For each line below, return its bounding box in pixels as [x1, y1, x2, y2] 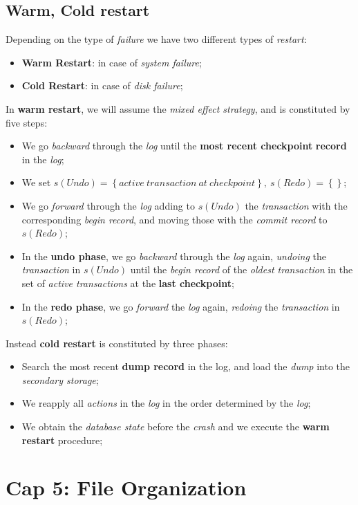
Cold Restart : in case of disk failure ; [21, 78, 183, 93]
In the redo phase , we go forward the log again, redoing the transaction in [21, 299, 340, 313]
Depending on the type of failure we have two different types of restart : [6, 32, 307, 46]
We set [21, 175, 51, 190]
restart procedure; [21, 432, 103, 447]
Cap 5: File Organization [6, 473, 247, 502]
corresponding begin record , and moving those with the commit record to [21, 212, 328, 226]
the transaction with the [245, 198, 348, 212]
